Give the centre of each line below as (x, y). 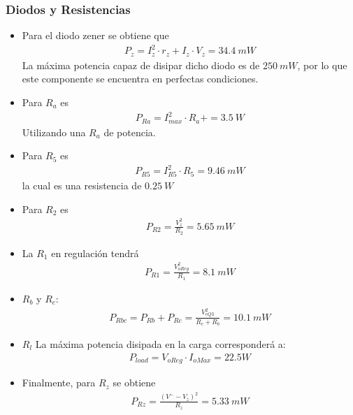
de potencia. (130, 132)
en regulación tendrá (95, 253)
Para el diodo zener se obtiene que (95, 35)
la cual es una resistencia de (82, 185)
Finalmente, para (59, 383)
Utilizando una (54, 132)
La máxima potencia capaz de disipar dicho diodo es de (141, 65)
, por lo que (322, 65)
